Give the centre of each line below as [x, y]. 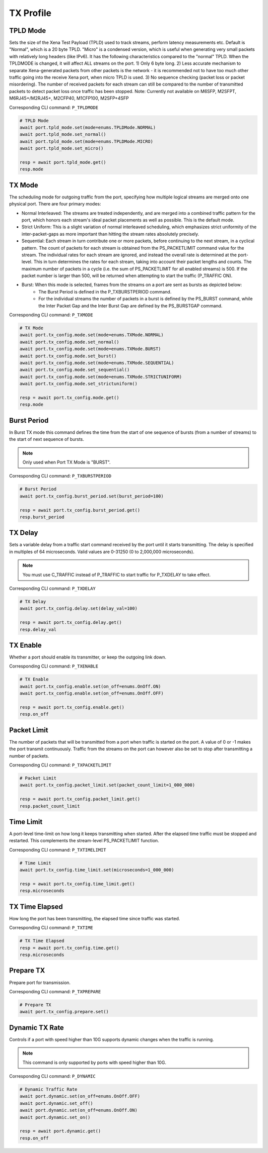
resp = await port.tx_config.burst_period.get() [80, 510]
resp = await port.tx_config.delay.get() [71, 623]
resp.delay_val [38, 629]
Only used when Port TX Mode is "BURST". [67, 462]
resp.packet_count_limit [50, 806]
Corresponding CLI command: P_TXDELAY [52, 588]
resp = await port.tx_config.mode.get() [69, 397]
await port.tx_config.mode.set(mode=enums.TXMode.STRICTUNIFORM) [101, 377]
